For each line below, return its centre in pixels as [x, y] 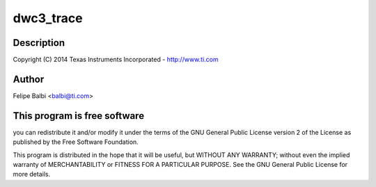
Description [39, 43]
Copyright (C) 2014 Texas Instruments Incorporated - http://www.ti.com [116, 60]
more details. [32, 174]
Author [29, 79]
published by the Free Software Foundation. [76, 142]
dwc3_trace [48, 18]
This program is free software [79, 116]
